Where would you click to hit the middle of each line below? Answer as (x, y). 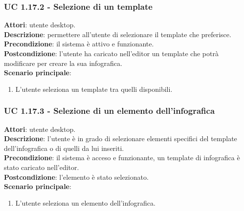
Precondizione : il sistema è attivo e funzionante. (79, 44)
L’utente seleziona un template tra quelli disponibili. (94, 89)
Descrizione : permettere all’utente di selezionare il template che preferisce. (118, 34)
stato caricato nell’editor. (42, 167)
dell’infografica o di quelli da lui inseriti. (64, 148)
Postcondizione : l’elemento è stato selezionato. (76, 177)
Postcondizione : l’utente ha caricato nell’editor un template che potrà (111, 53)
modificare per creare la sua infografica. (63, 63)
